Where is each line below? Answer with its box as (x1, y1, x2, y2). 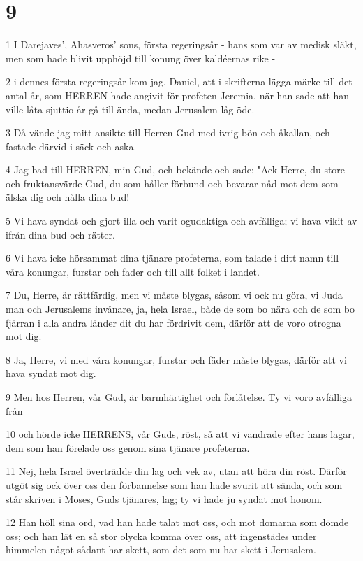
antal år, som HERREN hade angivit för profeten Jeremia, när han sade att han (6, 87, 350, 102)
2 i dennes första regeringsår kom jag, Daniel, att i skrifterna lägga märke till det (6, 74, 353, 89)
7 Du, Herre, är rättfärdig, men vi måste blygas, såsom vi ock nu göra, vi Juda (6, 287, 343, 302)
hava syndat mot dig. (6, 366, 96, 381)
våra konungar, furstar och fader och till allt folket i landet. (6, 264, 260, 278)
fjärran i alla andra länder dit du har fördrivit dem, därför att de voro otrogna (6, 315, 341, 329)
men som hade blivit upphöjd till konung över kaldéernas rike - (6, 50, 276, 65)
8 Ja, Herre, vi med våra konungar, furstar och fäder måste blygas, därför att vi (6, 352, 347, 367)
